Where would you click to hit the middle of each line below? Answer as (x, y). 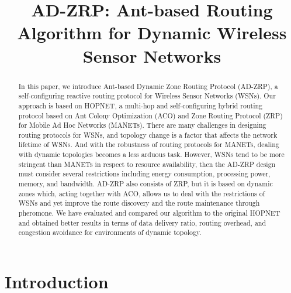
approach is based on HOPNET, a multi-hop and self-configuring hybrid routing (141, 105)
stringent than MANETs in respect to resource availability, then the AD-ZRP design (147, 164)
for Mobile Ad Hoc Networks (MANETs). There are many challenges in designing (142, 125)
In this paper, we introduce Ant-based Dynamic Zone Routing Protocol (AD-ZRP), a (148, 86)
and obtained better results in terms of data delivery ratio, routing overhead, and (142, 222)
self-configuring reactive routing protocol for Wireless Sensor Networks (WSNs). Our (147, 96)
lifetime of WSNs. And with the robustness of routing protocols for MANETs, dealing (149, 144)
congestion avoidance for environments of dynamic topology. (110, 232)
